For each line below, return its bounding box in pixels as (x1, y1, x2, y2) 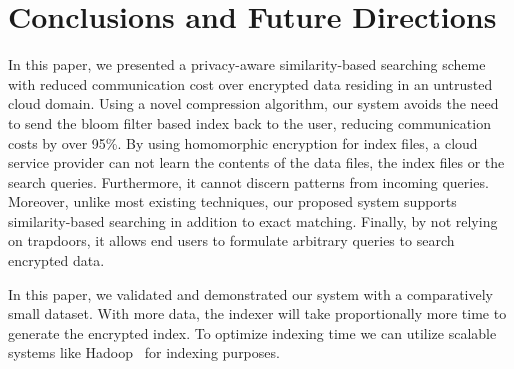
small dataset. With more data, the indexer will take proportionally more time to (8, 303, 507, 324)
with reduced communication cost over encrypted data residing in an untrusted (8, 73, 493, 94)
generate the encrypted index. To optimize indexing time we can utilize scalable (8, 322, 497, 343)
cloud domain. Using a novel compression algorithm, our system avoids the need (8, 93, 499, 114)
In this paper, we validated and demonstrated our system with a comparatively (8, 283, 494, 304)
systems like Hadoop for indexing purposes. (8, 342, 280, 363)
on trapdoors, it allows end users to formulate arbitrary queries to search (8, 230, 455, 251)
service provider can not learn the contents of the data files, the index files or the (8, 152, 505, 173)
